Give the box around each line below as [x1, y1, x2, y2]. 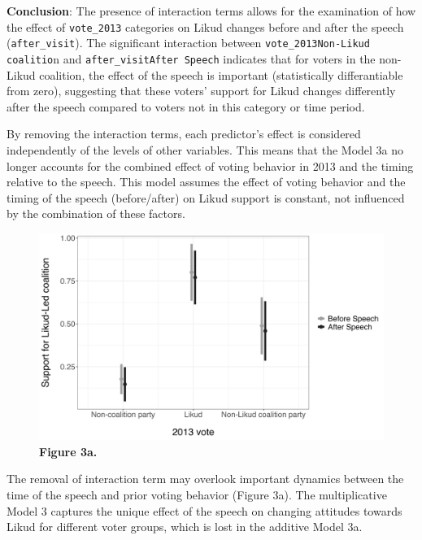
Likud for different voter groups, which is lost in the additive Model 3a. [7, 518, 363, 535]
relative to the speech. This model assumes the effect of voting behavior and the [7, 173, 406, 190]
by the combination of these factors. [7, 205, 185, 222]
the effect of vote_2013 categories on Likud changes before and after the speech [7, 18, 404, 35]
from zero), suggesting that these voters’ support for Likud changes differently [7, 82, 396, 99]
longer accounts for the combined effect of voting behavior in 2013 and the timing [7, 157, 414, 174]
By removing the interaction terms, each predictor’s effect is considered [7, 125, 361, 142]
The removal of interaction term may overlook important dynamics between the [7, 470, 404, 487]
